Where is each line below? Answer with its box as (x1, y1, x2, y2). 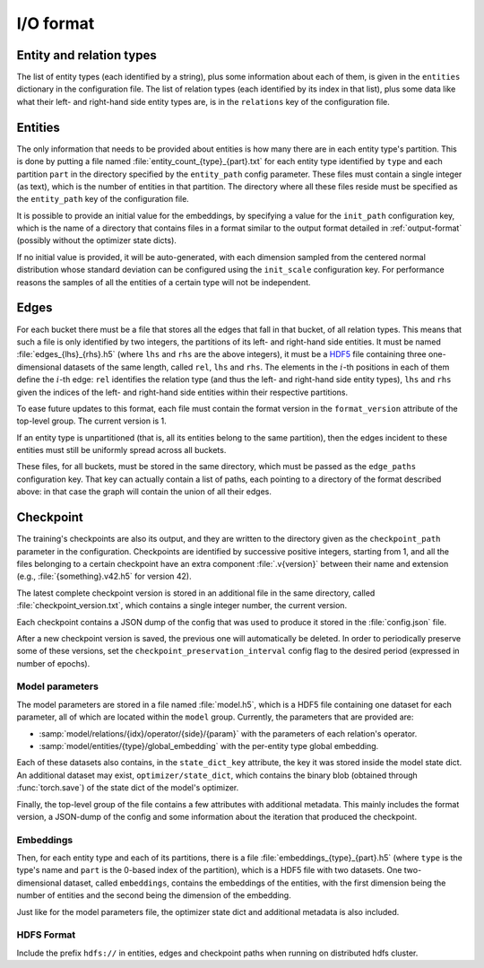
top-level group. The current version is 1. (16, 415, 168, 426)
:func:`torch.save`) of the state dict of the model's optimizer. (16, 782, 239, 793)
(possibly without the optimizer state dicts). (16, 235, 177, 246)
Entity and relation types (16, 48, 157, 63)
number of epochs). (16, 658, 91, 668)
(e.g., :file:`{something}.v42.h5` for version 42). (16, 571, 192, 582)
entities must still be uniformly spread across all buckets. (16, 445, 227, 456)
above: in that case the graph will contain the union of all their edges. (16, 486, 272, 497)
